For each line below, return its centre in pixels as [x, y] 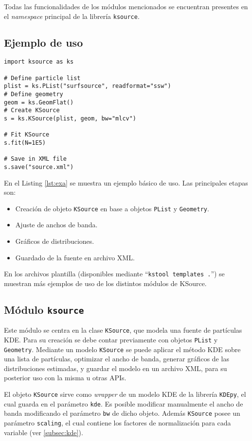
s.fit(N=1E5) [25, 143]
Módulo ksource [44, 309]
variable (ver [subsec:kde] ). [44, 432]
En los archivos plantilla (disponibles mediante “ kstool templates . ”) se [114, 274]
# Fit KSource [27, 135]
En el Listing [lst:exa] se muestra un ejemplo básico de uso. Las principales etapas [126, 182]
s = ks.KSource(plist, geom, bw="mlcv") [70, 119]
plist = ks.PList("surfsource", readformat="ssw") [88, 86]
